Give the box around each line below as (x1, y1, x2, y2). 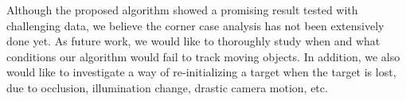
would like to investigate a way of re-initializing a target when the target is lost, (6, 64, 396, 80)
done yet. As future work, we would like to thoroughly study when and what (6, 33, 381, 49)
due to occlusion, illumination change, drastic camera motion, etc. (6, 79, 328, 95)
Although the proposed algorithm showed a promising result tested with (6, 2, 358, 17)
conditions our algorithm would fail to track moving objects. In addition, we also (6, 48, 400, 64)
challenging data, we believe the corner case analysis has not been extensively (6, 17, 385, 33)
